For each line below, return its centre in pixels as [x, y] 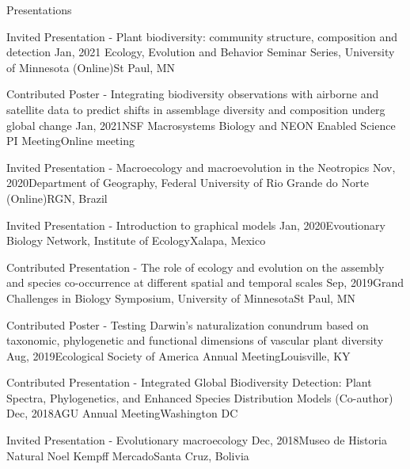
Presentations [39, 10]
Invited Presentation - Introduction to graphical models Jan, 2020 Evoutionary [196, 225]
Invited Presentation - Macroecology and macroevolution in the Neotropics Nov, [201, 167]
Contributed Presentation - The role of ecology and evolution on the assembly [196, 267]
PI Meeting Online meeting [70, 141]
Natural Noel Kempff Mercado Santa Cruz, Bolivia [128, 455]
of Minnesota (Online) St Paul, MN [91, 67]
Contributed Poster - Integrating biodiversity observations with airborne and [193, 94]
